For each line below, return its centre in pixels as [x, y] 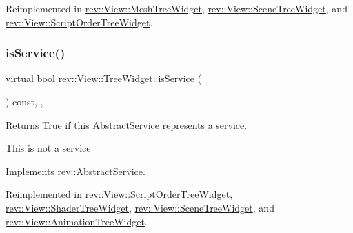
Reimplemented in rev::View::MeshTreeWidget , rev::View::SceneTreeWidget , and [176, 8]
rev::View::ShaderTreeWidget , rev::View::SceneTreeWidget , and [140, 207]
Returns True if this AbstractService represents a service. [127, 124]
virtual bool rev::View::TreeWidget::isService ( [104, 78]
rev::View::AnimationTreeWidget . [77, 221]
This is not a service [48, 148]
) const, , [24, 101]
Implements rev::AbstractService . [75, 171]
